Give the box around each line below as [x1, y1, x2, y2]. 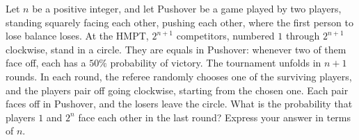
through [285, 28, 320, 43]
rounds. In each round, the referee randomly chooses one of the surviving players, [6, 69, 352, 83]
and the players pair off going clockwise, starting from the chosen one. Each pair [6, 82, 349, 97]
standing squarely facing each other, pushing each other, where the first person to [6, 15, 353, 29]
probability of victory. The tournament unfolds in [110, 55, 321, 70]
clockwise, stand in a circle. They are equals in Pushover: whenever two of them [6, 42, 346, 56]
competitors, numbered [176, 28, 275, 43]
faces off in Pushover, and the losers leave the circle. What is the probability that [6, 96, 353, 111]
